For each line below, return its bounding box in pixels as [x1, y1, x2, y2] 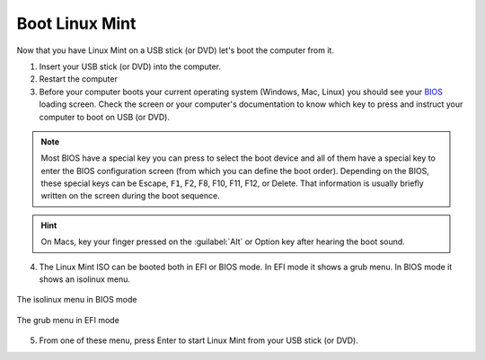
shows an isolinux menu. [39, 274, 130, 285]
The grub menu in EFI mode [16, 314, 120, 325]
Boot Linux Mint [16, 13, 137, 33]
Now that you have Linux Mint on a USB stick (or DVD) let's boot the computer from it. [16, 45, 334, 56]
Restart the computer [39, 74, 119, 84]
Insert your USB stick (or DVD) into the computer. [39, 61, 222, 72]
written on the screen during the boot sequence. [40, 190, 220, 201]
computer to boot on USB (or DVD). [39, 111, 171, 122]
